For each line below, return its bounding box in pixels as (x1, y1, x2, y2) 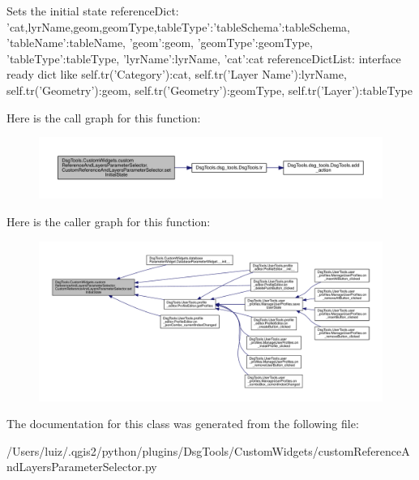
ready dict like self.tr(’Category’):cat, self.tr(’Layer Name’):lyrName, (6, 66, 347, 83)
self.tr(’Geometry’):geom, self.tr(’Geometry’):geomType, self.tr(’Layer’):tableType (6, 81, 413, 98)
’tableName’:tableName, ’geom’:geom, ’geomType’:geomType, (6, 34, 313, 51)
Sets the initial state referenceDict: (6, 2, 179, 19)
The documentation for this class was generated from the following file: (6, 415, 359, 432)
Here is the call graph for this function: (6, 109, 201, 126)
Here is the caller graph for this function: (6, 212, 211, 229)
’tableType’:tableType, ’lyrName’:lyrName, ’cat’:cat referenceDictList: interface (6, 49, 401, 66)
